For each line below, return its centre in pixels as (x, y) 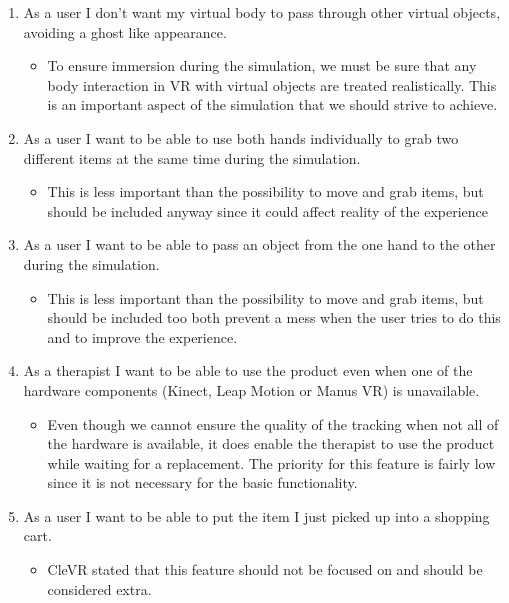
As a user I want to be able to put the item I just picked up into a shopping (256, 515)
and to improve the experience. (142, 336)
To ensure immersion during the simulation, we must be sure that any (262, 65)
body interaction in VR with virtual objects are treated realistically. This (272, 84)
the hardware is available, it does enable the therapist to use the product (271, 443)
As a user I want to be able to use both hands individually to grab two (241, 137)
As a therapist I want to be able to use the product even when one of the (248, 370)
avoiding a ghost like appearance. (125, 31)
